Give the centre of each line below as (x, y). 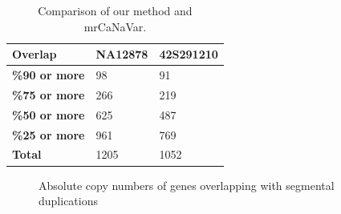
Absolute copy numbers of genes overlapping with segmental (187, 185)
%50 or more (49, 114)
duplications (68, 201)
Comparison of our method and (115, 10)
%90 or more (49, 75)
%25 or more (49, 134)
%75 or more (49, 94)
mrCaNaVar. (115, 26)
